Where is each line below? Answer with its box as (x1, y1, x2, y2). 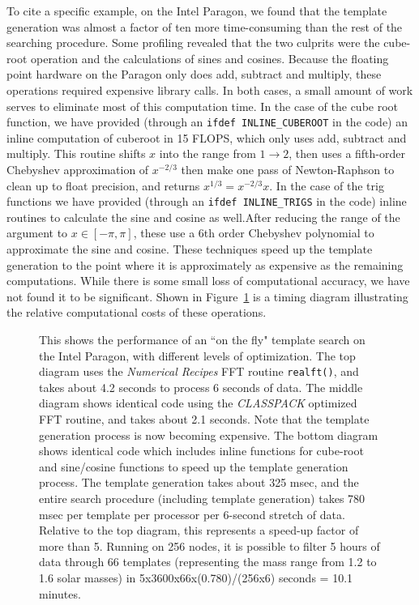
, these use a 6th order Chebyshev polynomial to (133, 224, 374, 241)
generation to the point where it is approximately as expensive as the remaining (6, 256, 404, 273)
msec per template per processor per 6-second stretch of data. (39, 505, 345, 522)
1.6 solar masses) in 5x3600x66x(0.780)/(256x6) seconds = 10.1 (39, 569, 353, 586)
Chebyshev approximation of (6, 161, 149, 177)
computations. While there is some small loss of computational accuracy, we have (6, 272, 410, 289)
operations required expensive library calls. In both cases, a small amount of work (6, 81, 413, 98)
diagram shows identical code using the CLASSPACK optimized (39, 394, 357, 411)
